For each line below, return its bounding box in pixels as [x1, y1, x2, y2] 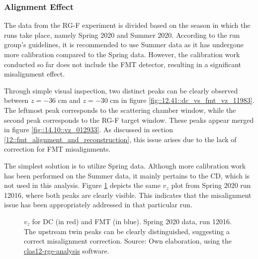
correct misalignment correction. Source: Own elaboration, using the [24, 236, 232, 246]
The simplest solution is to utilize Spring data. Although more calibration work [4, 160, 246, 171]
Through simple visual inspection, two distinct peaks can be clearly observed [4, 85, 238, 95]
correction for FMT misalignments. [4, 144, 111, 154]
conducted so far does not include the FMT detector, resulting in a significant [4, 59, 242, 69]
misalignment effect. [4, 69, 65, 79]
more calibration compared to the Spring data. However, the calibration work [4, 49, 240, 59]
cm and [58, 95, 81, 105]
